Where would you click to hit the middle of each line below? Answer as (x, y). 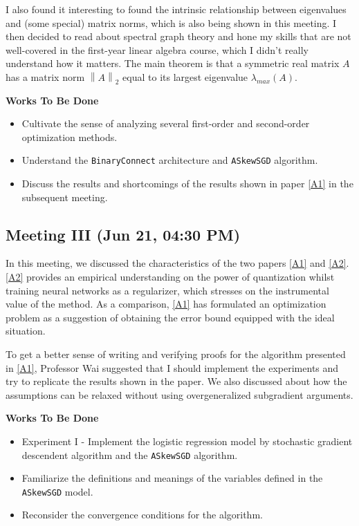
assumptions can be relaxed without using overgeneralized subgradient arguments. (179, 394)
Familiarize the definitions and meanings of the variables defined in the (172, 478)
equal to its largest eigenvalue (185, 76)
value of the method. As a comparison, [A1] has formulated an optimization (166, 304)
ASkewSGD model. (57, 491)
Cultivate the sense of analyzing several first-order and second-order (166, 123)
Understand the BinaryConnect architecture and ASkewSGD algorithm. (170, 160)
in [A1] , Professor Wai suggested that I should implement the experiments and (172, 367)
